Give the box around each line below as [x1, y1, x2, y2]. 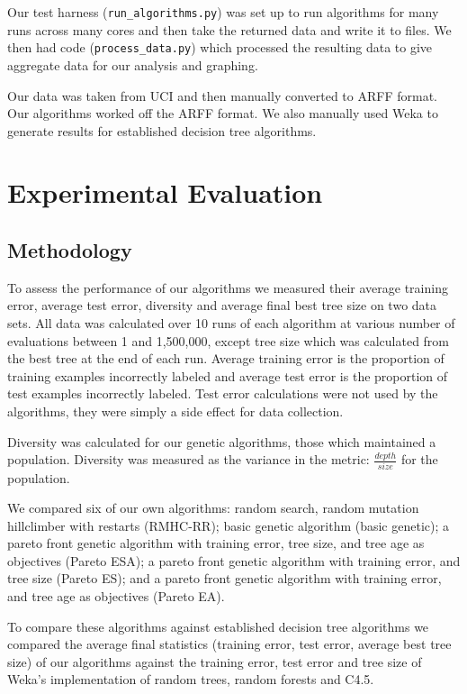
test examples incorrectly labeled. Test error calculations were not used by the [7, 384, 438, 403]
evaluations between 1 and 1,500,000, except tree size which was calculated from [7, 331, 450, 350]
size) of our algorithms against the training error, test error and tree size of [7, 652, 422, 671]
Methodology [7, 236, 132, 264]
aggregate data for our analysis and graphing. [7, 55, 258, 74]
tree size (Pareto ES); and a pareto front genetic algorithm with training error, [7, 569, 442, 588]
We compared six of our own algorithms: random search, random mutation [7, 498, 419, 517]
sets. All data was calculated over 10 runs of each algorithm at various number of [7, 314, 455, 333]
